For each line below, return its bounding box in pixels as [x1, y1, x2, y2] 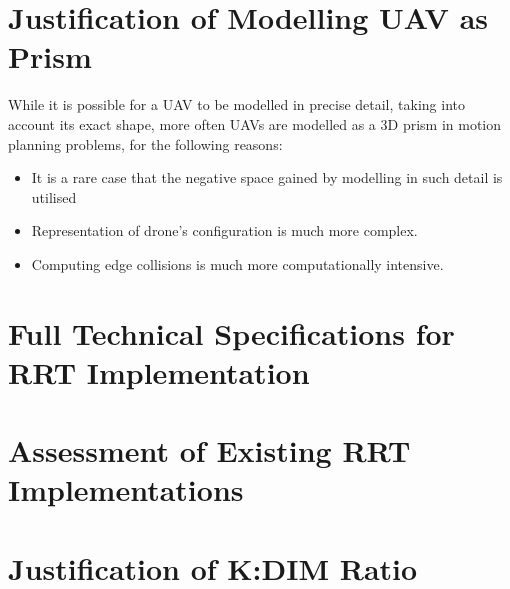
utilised [31, 186, 77, 207]
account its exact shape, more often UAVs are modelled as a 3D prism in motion [8, 113, 502, 134]
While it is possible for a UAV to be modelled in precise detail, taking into [8, 94, 465, 115]
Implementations [8, 469, 244, 510]
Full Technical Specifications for [8, 312, 455, 353]
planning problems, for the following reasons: [8, 133, 283, 154]
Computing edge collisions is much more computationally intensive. [31, 253, 444, 274]
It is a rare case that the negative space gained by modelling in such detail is [31, 167, 503, 188]
